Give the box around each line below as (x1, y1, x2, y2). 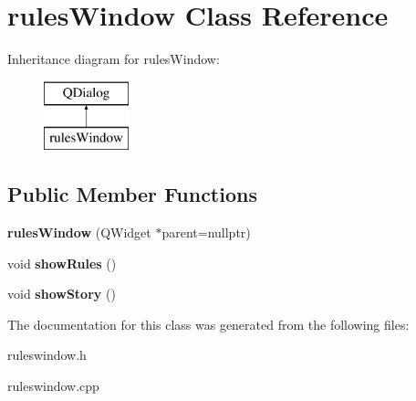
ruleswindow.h (7, 345, 87, 364)
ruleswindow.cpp (7, 376, 99, 396)
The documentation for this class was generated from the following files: (7, 314, 410, 333)
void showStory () (7, 284, 116, 303)
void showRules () (7, 253, 117, 272)
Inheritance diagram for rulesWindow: (7, 49, 220, 69)
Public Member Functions (7, 180, 257, 208)
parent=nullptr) (161, 223, 251, 242)
